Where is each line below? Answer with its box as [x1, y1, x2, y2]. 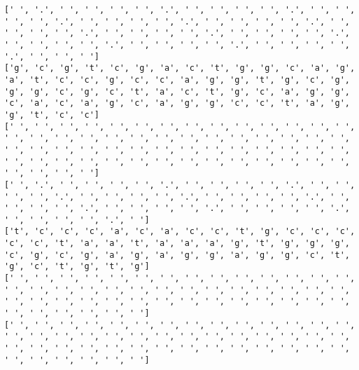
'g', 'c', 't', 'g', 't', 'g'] [4, 261, 150, 272]
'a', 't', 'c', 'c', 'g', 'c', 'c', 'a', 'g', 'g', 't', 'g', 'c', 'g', [4, 74, 350, 85]
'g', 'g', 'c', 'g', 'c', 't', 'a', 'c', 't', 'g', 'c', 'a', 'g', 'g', [4, 86, 350, 97]
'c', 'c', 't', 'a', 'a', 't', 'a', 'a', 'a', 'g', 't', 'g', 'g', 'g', [4, 238, 350, 249]
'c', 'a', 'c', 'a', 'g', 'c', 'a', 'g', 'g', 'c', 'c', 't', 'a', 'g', [4, 98, 350, 109]
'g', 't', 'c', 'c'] [4, 109, 100, 120]
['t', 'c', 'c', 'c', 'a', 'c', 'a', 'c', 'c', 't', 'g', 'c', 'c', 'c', [4, 226, 356, 237]
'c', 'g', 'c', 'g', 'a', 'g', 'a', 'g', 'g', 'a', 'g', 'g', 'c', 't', [4, 249, 350, 260]
